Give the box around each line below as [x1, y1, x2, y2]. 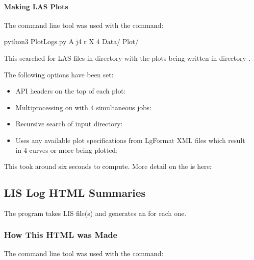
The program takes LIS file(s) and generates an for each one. [4, 208, 186, 218]
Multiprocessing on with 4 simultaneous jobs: [15, 102, 152, 112]
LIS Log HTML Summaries [4, 185, 146, 200]
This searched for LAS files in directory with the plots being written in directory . [4, 52, 251, 63]
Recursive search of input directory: [15, 118, 123, 129]
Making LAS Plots [4, 1, 68, 11]
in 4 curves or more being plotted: [15, 144, 118, 155]
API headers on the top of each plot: [15, 86, 126, 96]
